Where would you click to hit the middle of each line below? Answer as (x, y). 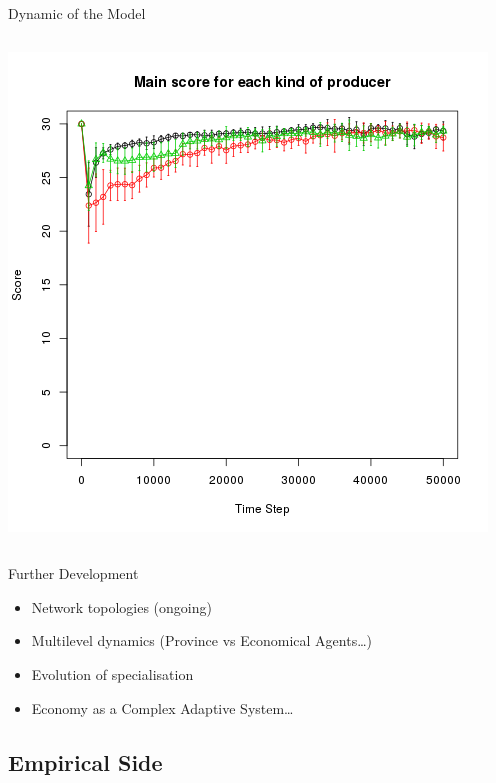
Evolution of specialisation (112, 673)
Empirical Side (85, 761)
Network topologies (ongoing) (121, 606)
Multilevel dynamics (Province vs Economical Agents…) (201, 640)
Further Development (73, 573)
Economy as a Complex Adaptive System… (162, 707)
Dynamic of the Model (77, 13)
